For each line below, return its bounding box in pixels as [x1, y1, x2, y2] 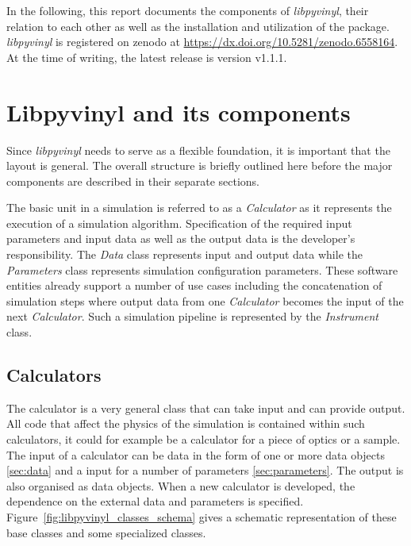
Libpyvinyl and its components [6, 95, 351, 128]
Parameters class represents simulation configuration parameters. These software [6, 261, 398, 278]
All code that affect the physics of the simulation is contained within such [6, 415, 365, 432]
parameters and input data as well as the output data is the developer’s [6, 230, 355, 247]
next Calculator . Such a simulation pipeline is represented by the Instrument [6, 308, 378, 325]
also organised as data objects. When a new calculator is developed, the [6, 477, 355, 494]
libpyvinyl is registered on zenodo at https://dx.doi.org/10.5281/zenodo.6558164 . [6, 33, 398, 50]
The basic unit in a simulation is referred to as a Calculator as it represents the [6, 199, 392, 216]
